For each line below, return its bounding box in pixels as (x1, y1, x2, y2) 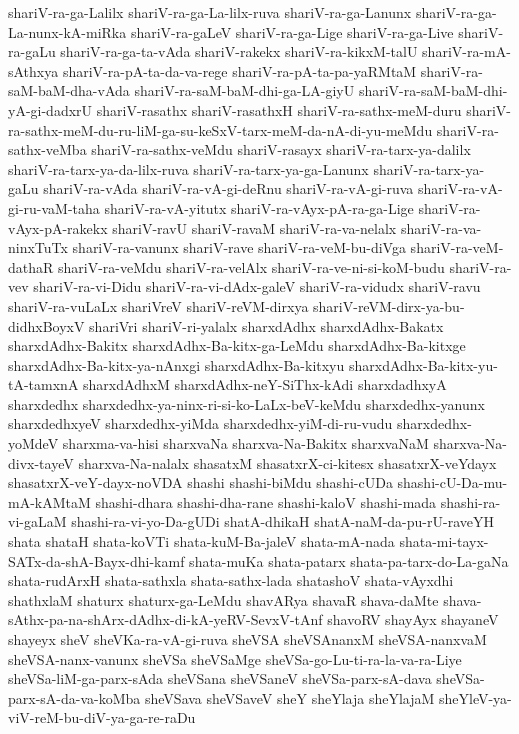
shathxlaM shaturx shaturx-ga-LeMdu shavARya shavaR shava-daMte (8, 589, 439, 610)
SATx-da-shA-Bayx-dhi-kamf (8, 550, 185, 571)
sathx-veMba (8, 139, 87, 160)
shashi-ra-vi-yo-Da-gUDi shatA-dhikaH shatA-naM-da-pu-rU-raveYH (71, 511, 494, 532)
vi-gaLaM (8, 511, 67, 532)
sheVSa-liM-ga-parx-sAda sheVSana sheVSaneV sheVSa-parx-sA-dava (8, 668, 432, 689)
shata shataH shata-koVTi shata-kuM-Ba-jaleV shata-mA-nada (8, 531, 395, 552)
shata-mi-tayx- (399, 531, 489, 552)
